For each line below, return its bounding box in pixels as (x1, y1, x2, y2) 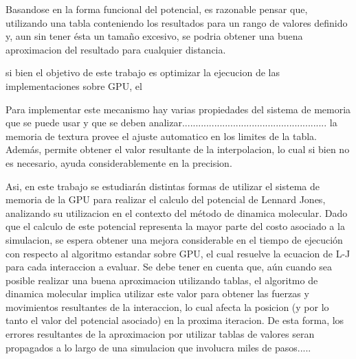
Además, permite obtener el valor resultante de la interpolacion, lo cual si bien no (5, 142, 350, 157)
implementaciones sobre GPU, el (5, 78, 142, 93)
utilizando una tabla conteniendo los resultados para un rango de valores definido (5, 15, 348, 30)
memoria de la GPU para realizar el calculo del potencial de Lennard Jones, (5, 192, 326, 207)
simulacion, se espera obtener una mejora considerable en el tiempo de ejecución (5, 232, 343, 246)
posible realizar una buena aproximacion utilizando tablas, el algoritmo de (5, 273, 318, 287)
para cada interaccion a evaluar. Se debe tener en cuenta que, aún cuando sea (5, 259, 333, 274)
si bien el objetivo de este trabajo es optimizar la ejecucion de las (5, 65, 280, 80)
